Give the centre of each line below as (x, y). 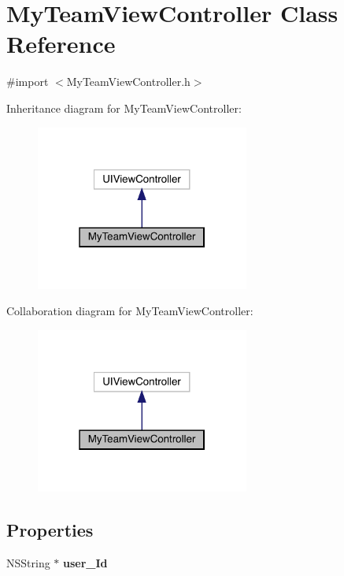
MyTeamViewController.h (128, 82)
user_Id (85, 562)
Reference (61, 44)
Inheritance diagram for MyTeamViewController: (124, 108)
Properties (50, 530)
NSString (28, 562)
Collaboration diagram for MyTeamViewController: (130, 311)
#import (28, 82)
